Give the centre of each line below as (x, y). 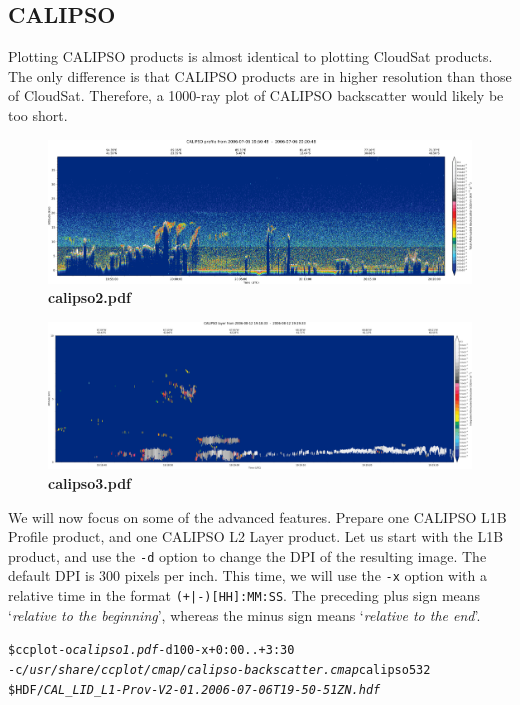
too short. (38, 114)
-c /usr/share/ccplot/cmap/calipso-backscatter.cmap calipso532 (219, 670)
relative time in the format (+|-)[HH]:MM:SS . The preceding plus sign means (244, 595)
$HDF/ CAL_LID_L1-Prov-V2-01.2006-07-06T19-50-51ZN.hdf (194, 689)
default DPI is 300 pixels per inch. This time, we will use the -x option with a (247, 575)
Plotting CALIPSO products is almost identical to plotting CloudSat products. (250, 56)
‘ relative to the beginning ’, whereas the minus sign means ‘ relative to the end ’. (244, 614)
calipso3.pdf (90, 483)
